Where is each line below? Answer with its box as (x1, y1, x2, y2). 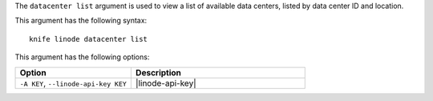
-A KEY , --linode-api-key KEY (19, 77, 127, 88)
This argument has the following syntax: (14, 16, 148, 26)
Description (135, 67, 182, 78)
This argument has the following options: (14, 52, 150, 62)
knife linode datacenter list (29, 34, 148, 43)
